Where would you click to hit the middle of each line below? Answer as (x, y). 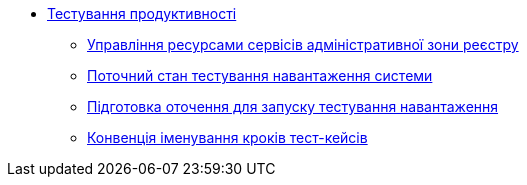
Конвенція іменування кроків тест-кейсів (227, 137)
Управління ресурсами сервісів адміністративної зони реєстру (303, 44)
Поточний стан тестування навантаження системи (260, 75)
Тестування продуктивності (142, 13)
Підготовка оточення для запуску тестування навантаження (293, 106)
